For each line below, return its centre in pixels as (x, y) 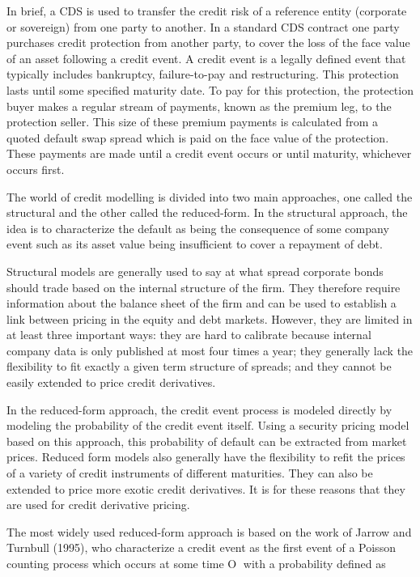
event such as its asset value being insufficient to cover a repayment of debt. (195, 244)
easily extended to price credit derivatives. (111, 382)
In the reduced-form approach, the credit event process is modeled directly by (199, 409)
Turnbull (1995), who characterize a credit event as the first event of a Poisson (201, 547)
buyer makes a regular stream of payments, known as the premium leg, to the (199, 106)
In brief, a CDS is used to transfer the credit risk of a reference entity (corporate (207, 11)
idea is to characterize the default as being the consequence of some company (198, 228)
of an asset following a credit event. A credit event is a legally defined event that (206, 58)
